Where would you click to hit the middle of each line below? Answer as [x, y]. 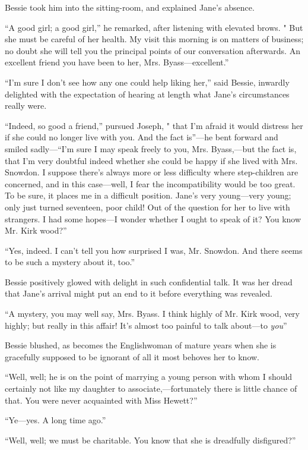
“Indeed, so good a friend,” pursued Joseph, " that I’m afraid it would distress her [154, 125]
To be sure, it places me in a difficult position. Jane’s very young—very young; [148, 195]
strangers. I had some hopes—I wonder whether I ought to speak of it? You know [153, 218]
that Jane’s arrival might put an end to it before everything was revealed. [139, 293]
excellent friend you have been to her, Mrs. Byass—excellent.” [117, 62]
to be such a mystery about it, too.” [70, 262]
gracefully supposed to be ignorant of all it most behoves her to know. [132, 356]
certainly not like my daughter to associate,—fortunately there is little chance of [151, 388]
